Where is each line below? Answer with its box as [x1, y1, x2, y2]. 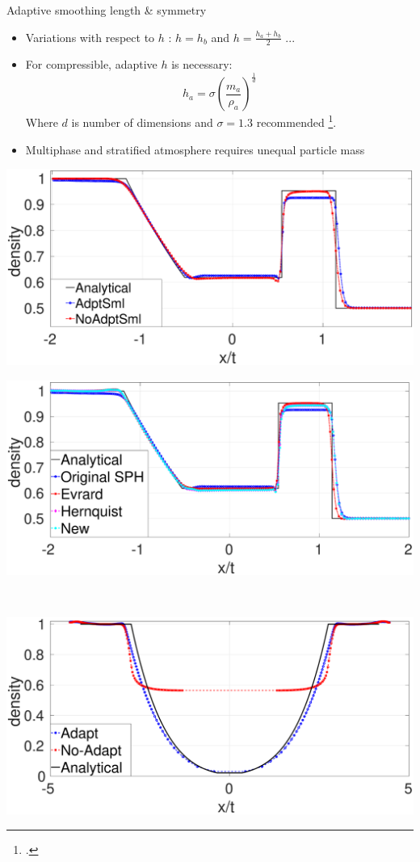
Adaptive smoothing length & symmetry [6, 2, 207, 18]
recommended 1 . [256, 111, 337, 131]
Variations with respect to [25, 28, 155, 45]
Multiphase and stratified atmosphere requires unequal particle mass [25, 141, 365, 158]
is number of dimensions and [71, 114, 213, 131]
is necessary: [171, 56, 233, 73]
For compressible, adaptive [25, 56, 157, 73]
